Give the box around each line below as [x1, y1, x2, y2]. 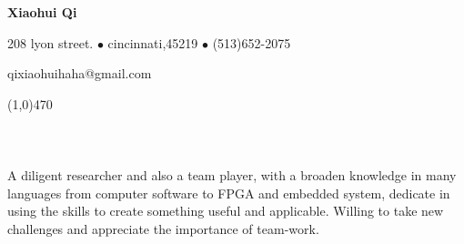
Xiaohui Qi [7, 3, 77, 21]
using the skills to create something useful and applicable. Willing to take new [7, 201, 444, 220]
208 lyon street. [7, 33, 94, 52]
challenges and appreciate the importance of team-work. [7, 219, 319, 238]
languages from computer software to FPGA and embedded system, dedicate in [7, 183, 450, 202]
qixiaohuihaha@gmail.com [7, 64, 152, 83]
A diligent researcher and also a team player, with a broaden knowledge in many [7, 166, 457, 185]
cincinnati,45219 [107, 33, 198, 52]
